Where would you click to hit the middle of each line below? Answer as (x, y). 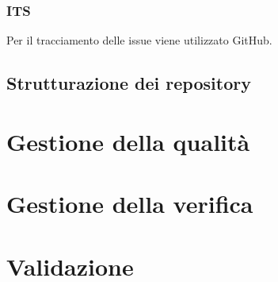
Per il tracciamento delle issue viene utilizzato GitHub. (139, 40)
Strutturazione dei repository (129, 83)
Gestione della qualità (128, 141)
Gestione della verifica (130, 204)
